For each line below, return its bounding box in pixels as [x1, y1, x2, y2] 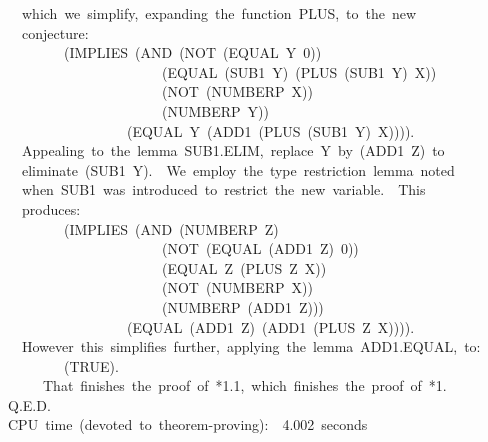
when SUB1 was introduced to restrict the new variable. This [21, 179, 426, 200]
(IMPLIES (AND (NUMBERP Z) [63, 218, 279, 239]
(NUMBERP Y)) [161, 100, 269, 121]
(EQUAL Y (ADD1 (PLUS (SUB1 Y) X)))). [126, 120, 415, 141]
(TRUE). [63, 355, 119, 376]
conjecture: [21, 22, 89, 43]
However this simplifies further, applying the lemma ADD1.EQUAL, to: [21, 336, 481, 357]
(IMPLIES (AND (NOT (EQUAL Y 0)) [63, 42, 322, 63]
